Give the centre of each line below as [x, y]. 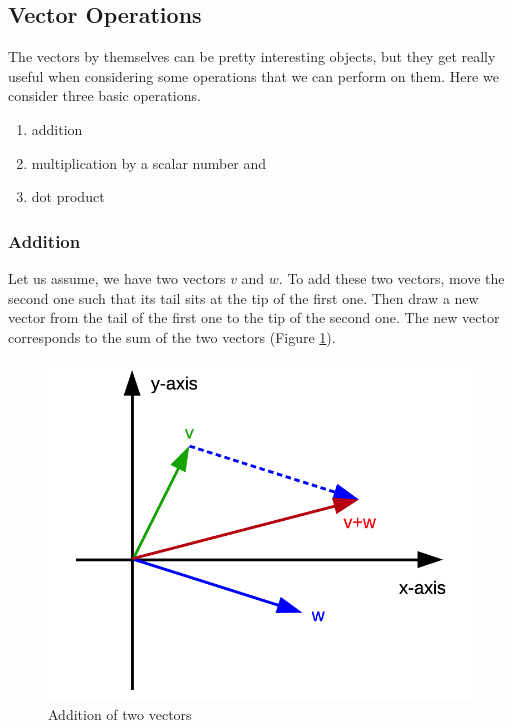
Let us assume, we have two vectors [117, 277]
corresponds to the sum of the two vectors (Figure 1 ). [172, 336]
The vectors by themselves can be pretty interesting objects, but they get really [252, 56]
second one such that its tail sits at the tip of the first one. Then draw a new [243, 297]
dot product [68, 196]
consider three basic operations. [104, 95]
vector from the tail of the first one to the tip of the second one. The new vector [254, 317]
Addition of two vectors [120, 713]
